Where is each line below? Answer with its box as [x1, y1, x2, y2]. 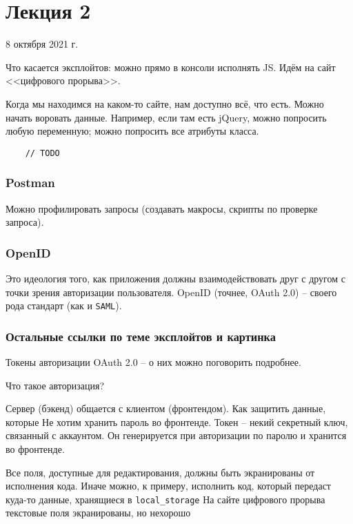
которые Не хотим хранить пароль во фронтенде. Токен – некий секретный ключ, [6, 414, 348, 429]
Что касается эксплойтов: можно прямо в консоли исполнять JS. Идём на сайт [6, 59, 336, 74]
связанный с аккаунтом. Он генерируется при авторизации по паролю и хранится [6, 428, 347, 443]
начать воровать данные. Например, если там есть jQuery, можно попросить [6, 110, 327, 124]
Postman [6, 174, 55, 191]
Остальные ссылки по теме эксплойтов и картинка [6, 327, 276, 345]
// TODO [25, 148, 60, 158]
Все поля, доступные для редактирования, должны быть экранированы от [6, 465, 315, 479]
